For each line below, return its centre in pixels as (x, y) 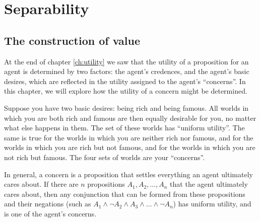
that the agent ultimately (209, 184)
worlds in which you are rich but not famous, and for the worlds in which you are (130, 147)
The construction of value (72, 40)
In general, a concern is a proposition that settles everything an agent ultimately (128, 174)
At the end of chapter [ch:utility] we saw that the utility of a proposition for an (126, 61)
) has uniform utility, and (212, 204)
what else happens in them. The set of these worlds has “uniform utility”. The (124, 128)
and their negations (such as (48, 204)
